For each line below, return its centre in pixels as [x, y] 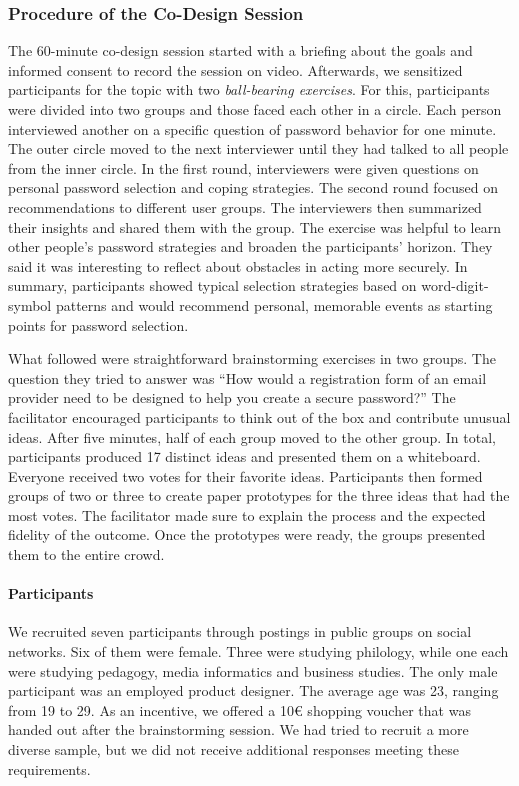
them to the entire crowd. [86, 554]
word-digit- [455, 285]
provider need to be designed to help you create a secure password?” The [232, 397]
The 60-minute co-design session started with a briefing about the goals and [240, 50]
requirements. [49, 768]
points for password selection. [98, 324]
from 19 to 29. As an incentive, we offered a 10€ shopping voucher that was [239, 709]
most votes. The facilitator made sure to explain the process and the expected [247, 514]
